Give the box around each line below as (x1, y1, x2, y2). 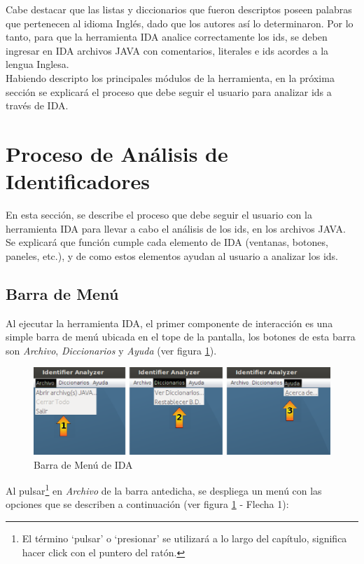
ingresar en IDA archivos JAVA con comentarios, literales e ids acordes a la (6, 43, 329, 57)
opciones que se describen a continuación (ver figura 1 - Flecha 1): (6, 497, 289, 511)
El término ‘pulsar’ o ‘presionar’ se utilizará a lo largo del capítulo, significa (22, 531, 347, 546)
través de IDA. (6, 98, 69, 113)
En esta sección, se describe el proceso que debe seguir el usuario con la (6, 207, 312, 222)
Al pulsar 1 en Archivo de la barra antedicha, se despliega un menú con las (6, 481, 322, 497)
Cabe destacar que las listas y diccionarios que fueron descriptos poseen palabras (6, 2, 352, 16)
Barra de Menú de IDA (34, 457, 133, 472)
